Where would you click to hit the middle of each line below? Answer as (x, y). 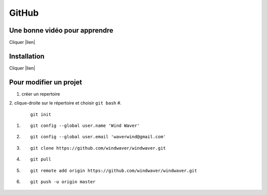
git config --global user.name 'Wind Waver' (85, 126)
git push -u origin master (63, 182)
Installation (27, 56)
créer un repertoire (41, 94)
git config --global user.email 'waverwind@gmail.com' (98, 137)
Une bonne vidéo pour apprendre (61, 30)
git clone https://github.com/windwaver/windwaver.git (98, 148)
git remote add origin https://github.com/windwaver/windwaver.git (114, 171)
